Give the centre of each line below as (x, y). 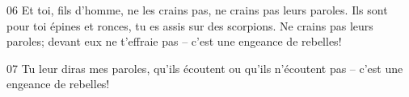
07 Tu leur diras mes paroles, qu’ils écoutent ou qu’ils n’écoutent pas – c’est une (205, 68)
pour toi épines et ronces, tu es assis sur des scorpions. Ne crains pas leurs (190, 25)
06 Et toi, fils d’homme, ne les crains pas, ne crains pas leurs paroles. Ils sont (197, 10)
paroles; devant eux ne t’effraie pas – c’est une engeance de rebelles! (174, 41)
